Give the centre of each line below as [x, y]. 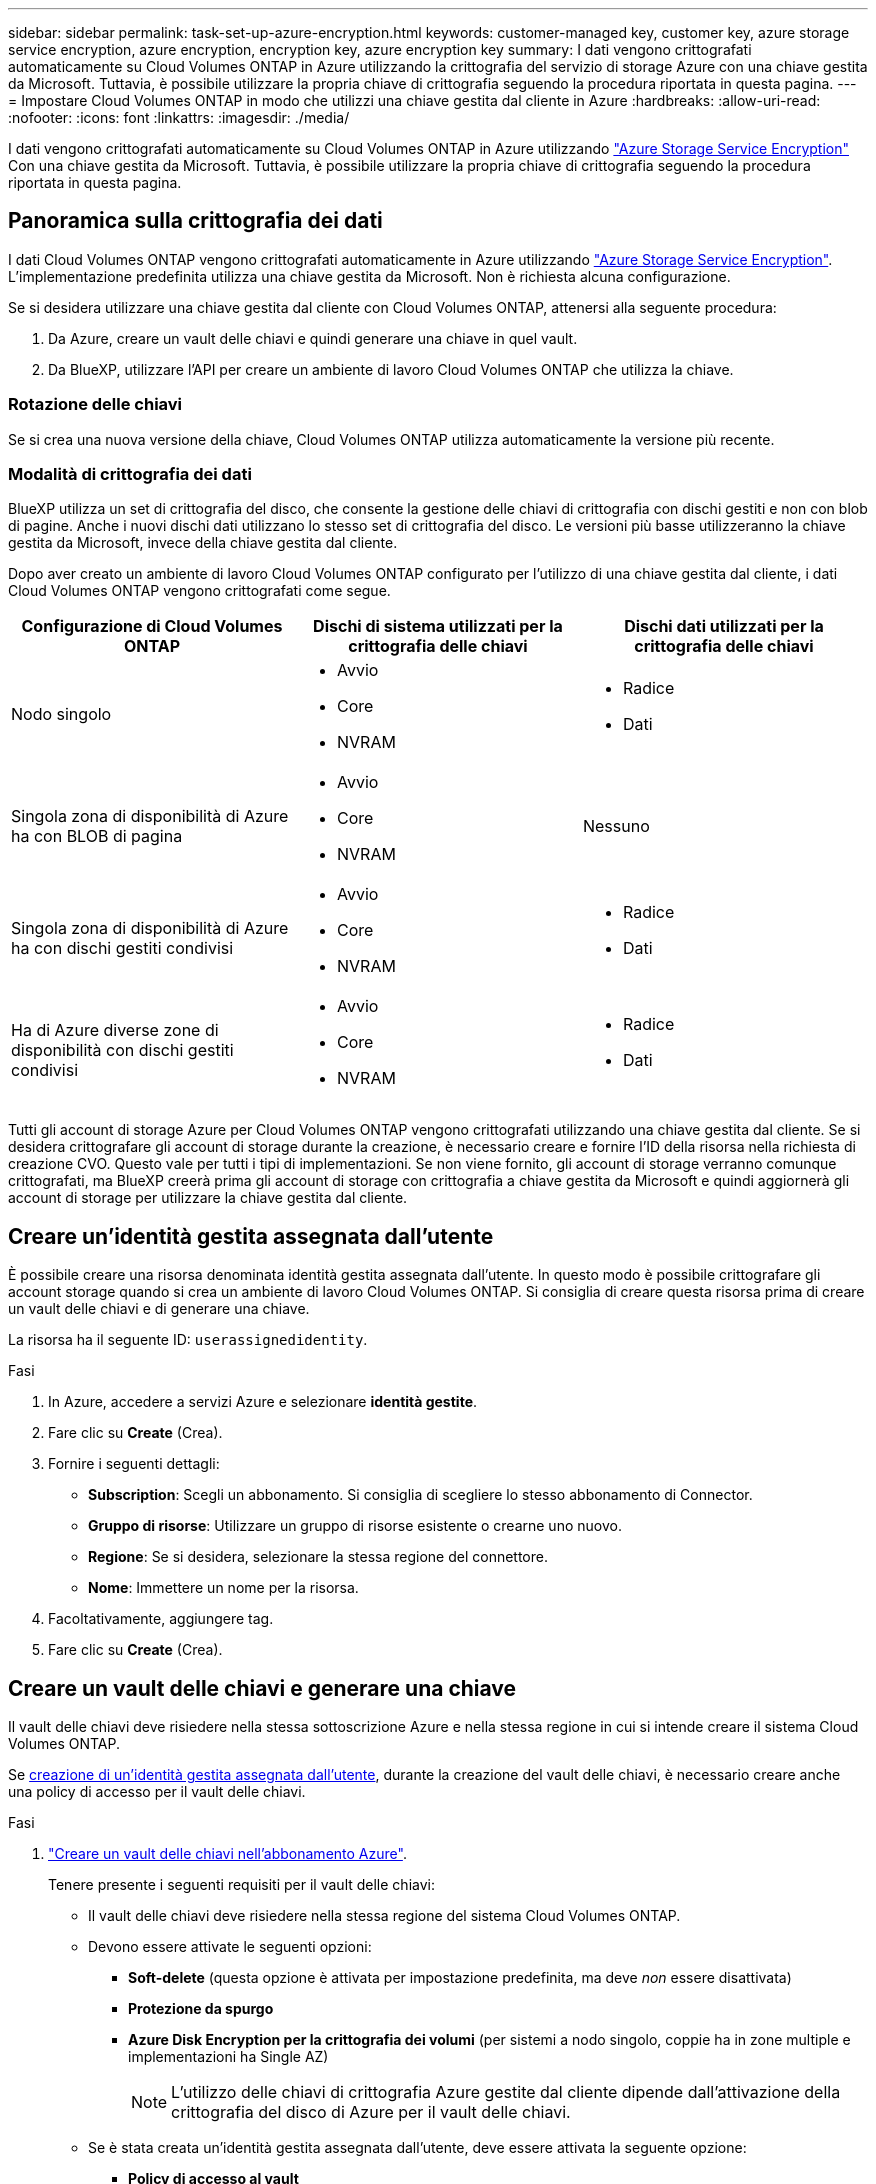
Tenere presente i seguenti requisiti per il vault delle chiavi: [241, 1885]
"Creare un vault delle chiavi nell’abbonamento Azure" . [227, 1854]
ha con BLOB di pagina [97, 836]
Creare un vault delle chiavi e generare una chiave [262, 1688]
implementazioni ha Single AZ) [228, 2057]
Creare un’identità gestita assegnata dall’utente [251, 1236]
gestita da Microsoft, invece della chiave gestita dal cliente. [203, 543]
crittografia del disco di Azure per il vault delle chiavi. [371, 2112]
